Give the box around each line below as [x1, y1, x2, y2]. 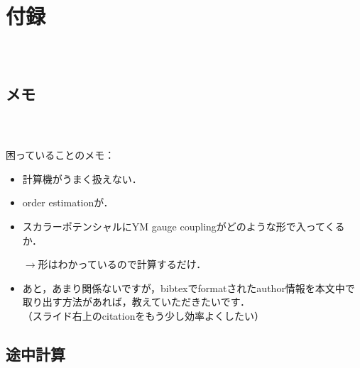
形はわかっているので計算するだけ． [38, 257, 207, 272]
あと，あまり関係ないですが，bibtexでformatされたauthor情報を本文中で [22, 280, 355, 295]
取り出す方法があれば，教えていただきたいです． [22, 294, 251, 309]
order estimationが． [22, 195, 114, 210]
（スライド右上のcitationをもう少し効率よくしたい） [22, 308, 265, 323]
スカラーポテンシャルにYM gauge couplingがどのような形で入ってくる [22, 219, 345, 233]
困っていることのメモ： [6, 147, 115, 162]
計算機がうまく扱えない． [22, 171, 142, 186]
